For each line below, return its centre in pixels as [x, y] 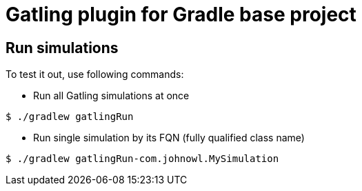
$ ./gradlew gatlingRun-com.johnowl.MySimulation [142, 159]
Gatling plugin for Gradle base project [181, 14]
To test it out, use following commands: [95, 74]
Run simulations [62, 48]
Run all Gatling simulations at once [111, 96]
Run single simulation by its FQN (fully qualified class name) [169, 138]
